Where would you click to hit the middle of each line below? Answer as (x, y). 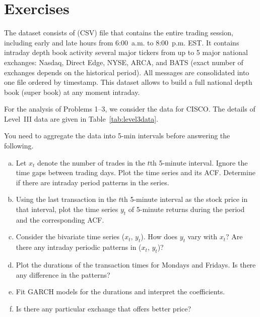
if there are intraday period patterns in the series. (92, 182)
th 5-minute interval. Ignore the (199, 162)
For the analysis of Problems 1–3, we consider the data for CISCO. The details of (130, 109)
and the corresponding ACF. (60, 219)
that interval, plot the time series (67, 209)
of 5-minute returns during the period (186, 209)
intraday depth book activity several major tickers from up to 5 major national (126, 52)
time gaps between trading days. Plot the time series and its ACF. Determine (136, 172)
